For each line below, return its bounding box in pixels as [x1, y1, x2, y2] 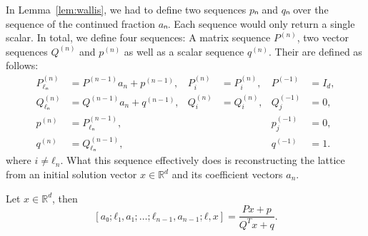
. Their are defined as [269, 43, 362, 58]
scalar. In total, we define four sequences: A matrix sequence [6, 30, 271, 45]
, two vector [297, 30, 349, 45]
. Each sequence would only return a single [167, 16, 355, 31]
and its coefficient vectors [171, 167, 283, 181]
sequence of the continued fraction [6, 16, 155, 31]
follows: [6, 58, 39, 73]
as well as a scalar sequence [124, 43, 244, 58]
